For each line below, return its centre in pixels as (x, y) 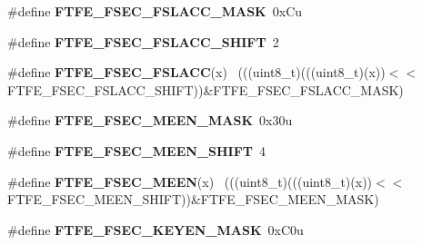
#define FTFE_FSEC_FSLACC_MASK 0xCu (155, 11)
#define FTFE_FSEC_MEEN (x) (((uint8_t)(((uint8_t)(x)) (190, 181)
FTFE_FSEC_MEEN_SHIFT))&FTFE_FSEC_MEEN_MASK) (193, 199)
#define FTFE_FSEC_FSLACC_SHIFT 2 (143, 41)
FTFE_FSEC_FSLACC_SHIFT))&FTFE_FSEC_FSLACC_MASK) (206, 89)
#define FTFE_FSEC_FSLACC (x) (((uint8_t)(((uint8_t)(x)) (196, 72)
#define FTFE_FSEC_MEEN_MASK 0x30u (150, 120)
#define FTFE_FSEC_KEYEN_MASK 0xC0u (156, 229)
